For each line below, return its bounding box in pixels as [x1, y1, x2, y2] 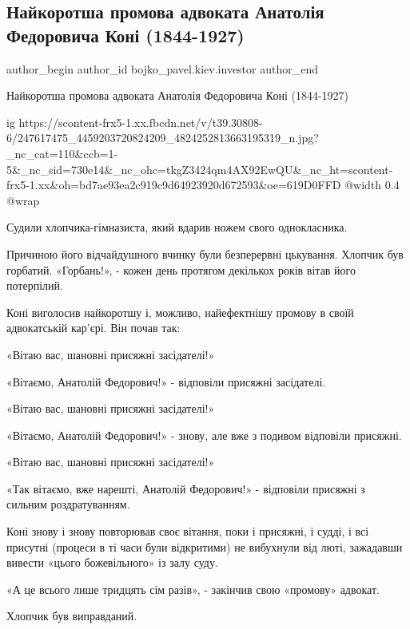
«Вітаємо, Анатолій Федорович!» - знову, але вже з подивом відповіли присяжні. [6, 426, 402, 443]
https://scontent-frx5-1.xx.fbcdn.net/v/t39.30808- [18, 113, 263, 130]
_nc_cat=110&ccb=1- [6, 144, 118, 161]
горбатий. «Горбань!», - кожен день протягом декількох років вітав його [6, 261, 356, 278]
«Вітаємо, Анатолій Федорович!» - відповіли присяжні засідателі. [6, 373, 326, 390]
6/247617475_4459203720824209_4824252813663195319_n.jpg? [6, 129, 319, 146]
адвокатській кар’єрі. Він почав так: [6, 319, 181, 336]
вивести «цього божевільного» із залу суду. [6, 554, 218, 571]
